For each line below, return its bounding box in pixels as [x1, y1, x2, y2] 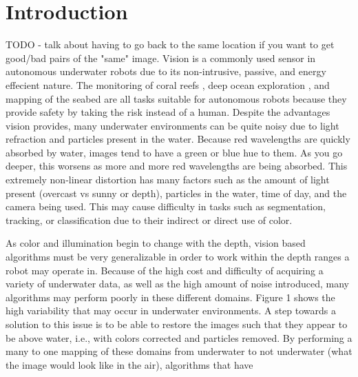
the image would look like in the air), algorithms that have [6, 357, 253, 371]
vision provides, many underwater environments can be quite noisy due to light [6, 118, 339, 132]
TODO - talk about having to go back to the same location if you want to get [6, 37, 335, 52]
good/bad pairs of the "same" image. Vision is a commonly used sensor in [6, 50, 316, 65]
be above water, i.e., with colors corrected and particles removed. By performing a [6, 330, 352, 345]
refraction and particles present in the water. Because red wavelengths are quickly [6, 132, 350, 146]
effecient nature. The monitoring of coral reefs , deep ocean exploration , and [6, 77, 330, 92]
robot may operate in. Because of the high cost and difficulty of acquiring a [6, 263, 324, 277]
